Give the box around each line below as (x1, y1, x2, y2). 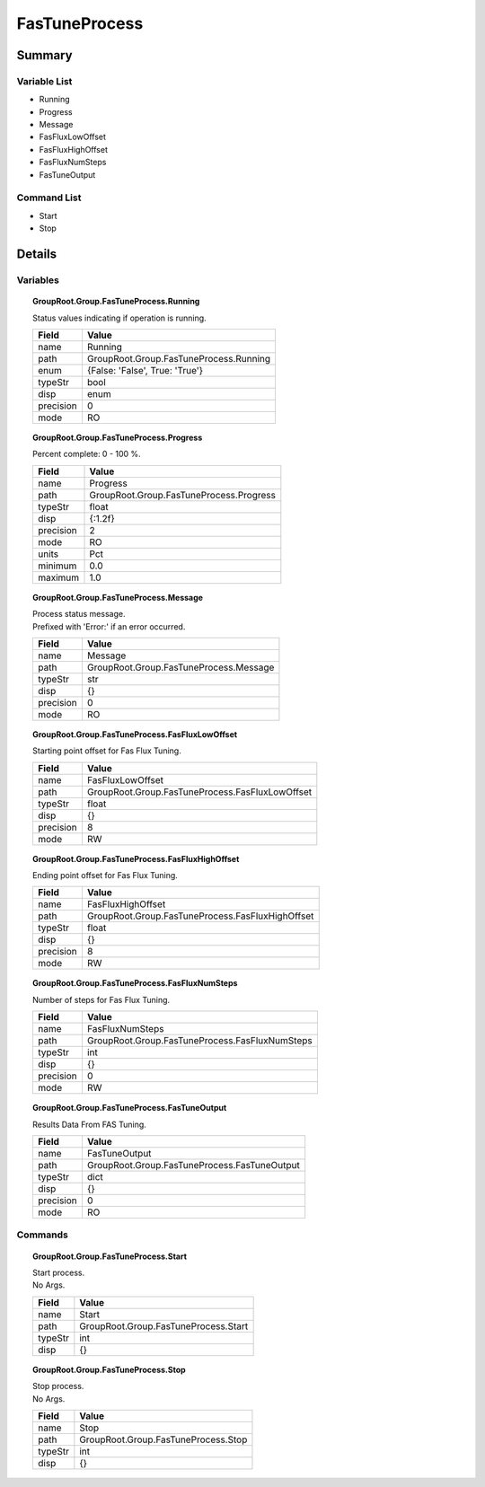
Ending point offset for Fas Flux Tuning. (32, 870, 179, 881)
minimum (37, 559, 77, 572)
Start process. (32, 1267, 85, 1278)
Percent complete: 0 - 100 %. (32, 449, 141, 460)
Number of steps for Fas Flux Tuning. (32, 994, 171, 1005)
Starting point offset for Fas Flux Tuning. (32, 745, 181, 756)
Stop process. (32, 1381, 84, 1392)
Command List (16, 191, 82, 204)
